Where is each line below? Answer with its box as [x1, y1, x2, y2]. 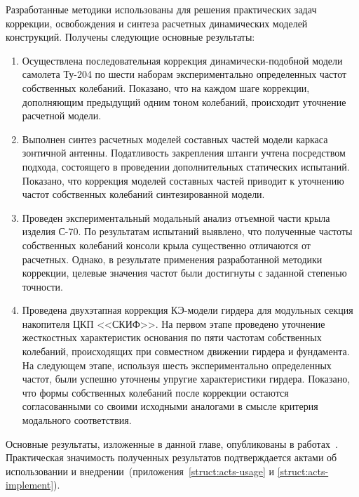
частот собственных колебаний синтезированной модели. [22, 187, 265, 201]
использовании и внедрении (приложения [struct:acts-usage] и [6, 463, 274, 478]
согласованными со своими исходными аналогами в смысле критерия [22, 399, 318, 413]
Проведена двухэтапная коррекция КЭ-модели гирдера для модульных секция [22, 303, 353, 317]
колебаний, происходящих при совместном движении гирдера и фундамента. [22, 344, 350, 359]
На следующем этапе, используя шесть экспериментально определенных [22, 357, 332, 372]
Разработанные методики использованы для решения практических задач [6, 2, 317, 16]
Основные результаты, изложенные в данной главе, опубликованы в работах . [6, 436, 338, 451]
